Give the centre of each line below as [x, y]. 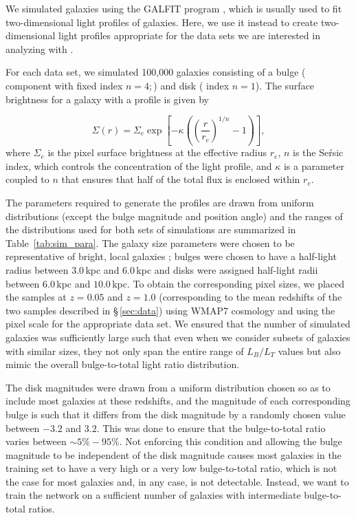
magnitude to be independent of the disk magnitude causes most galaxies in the [174, 454]
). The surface [285, 85]
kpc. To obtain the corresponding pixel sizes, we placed [229, 283]
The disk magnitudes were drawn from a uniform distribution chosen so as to [168, 387]
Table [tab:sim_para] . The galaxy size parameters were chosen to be [150, 242]
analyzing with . [40, 48]
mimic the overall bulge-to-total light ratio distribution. [123, 364]
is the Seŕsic [318, 152]
